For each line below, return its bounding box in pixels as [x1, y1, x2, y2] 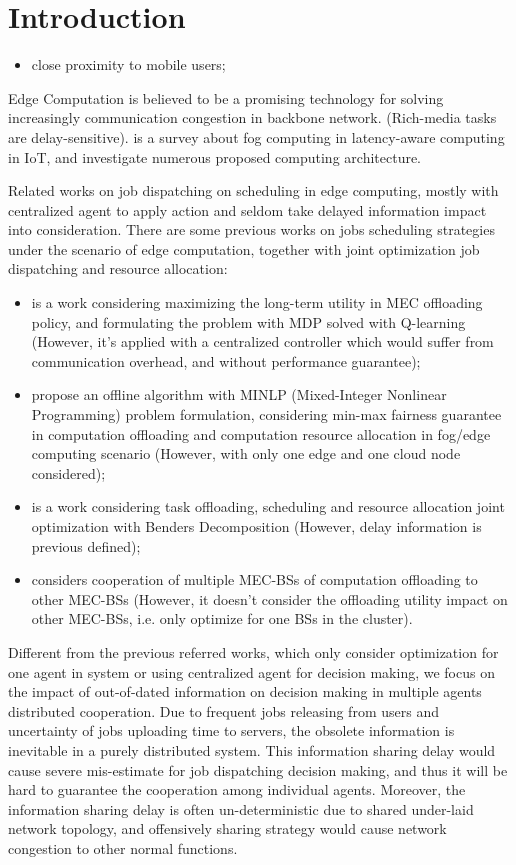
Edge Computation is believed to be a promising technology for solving [8, 87, 444, 108]
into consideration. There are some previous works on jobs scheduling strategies [8, 219, 495, 240]
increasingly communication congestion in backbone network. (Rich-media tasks [8, 107, 497, 128]
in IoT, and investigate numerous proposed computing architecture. [8, 146, 422, 167]
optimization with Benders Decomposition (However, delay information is [31, 516, 482, 536]
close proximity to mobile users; [31, 54, 226, 75]
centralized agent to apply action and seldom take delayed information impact [8, 199, 487, 220]
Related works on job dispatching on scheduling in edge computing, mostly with [8, 180, 499, 201]
